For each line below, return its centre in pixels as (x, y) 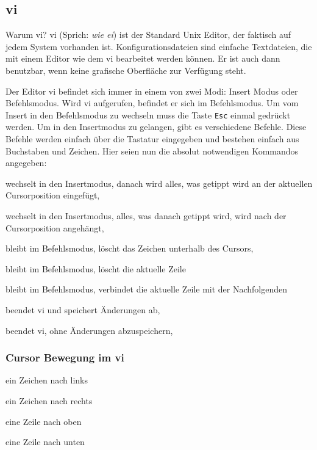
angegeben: (26, 163)
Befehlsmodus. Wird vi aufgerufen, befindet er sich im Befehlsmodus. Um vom (152, 103)
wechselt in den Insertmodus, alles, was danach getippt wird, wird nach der (146, 215)
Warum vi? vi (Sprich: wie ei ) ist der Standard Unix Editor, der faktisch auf (148, 34)
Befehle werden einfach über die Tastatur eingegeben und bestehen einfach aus (152, 139)
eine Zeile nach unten (45, 442)
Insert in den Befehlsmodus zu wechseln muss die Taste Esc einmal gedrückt (148, 114)
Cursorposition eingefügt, (53, 195)
